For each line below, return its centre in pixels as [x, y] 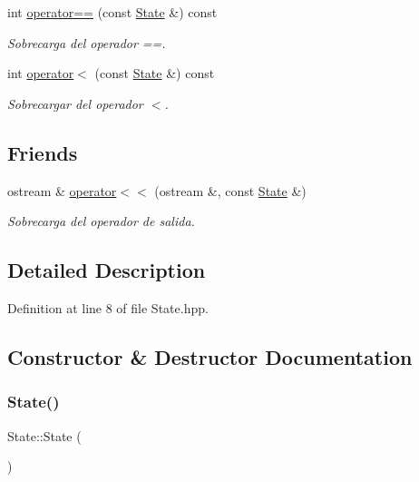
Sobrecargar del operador [75, 103]
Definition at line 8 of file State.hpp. [108, 307]
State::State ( [44, 435]
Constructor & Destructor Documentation [210, 356]
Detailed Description [107, 270]
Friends [43, 152]
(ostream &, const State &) [230, 190]
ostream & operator [62, 190]
